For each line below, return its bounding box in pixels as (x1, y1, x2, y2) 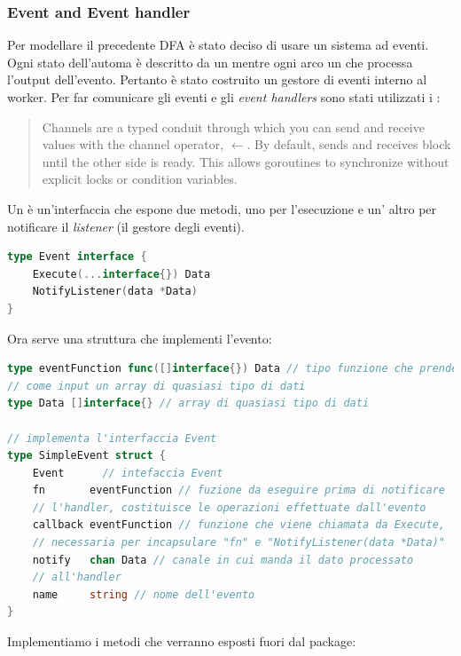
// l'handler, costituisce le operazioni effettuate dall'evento (32, 501, 426, 514)
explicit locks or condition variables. (42, 170, 238, 188)
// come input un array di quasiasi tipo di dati (7, 379, 306, 392)
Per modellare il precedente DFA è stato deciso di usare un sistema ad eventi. (7, 36, 429, 54)
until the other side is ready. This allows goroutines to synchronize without (42, 152, 449, 170)
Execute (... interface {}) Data (32, 267, 211, 281)
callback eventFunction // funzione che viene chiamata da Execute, (32, 518, 445, 532)
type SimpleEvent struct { (7, 449, 167, 462)
